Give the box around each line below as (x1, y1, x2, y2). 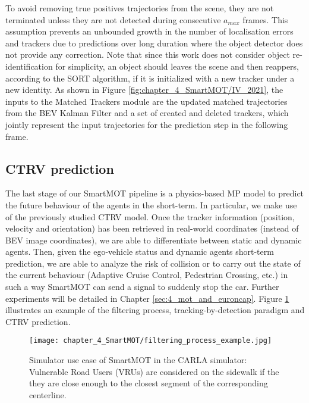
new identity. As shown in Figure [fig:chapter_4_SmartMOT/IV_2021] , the (5, 83, 283, 96)
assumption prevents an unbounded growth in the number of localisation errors (5, 25, 294, 38)
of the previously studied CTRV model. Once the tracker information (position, (5, 210, 295, 223)
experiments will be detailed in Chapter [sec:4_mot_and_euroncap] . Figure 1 (5, 292, 289, 304)
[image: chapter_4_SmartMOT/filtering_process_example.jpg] (29, 336, 272, 345)
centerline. (29, 388, 67, 401)
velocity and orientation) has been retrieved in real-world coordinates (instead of (5, 222, 299, 235)
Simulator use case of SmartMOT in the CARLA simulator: (29, 354, 247, 366)
